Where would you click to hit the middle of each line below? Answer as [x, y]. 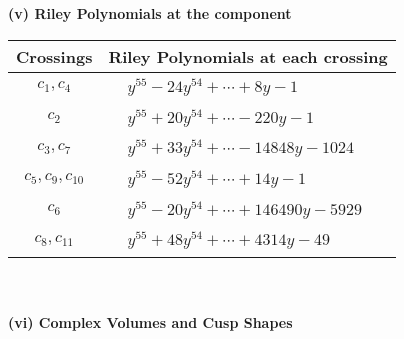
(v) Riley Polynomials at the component [150, 13]
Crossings [54, 56]
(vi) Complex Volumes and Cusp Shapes [150, 321]
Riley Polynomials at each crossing [248, 56]
